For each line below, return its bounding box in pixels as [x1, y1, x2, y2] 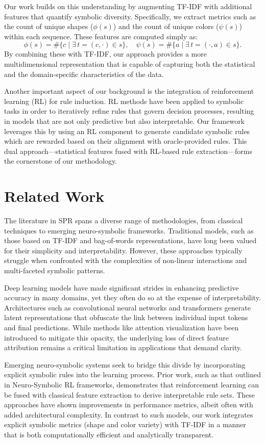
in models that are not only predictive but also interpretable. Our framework [4, 115, 245, 126]
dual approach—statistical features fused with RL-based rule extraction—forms [4, 145, 253, 156]
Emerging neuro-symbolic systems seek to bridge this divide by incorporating [4, 359, 246, 370]
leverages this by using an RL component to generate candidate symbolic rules [4, 125, 250, 136]
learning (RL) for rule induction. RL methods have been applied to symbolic [4, 95, 244, 106]
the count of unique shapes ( [4, 21, 93, 32]
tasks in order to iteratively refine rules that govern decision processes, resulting [4, 106, 254, 116]
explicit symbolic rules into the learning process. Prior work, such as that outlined [4, 369, 261, 380]
